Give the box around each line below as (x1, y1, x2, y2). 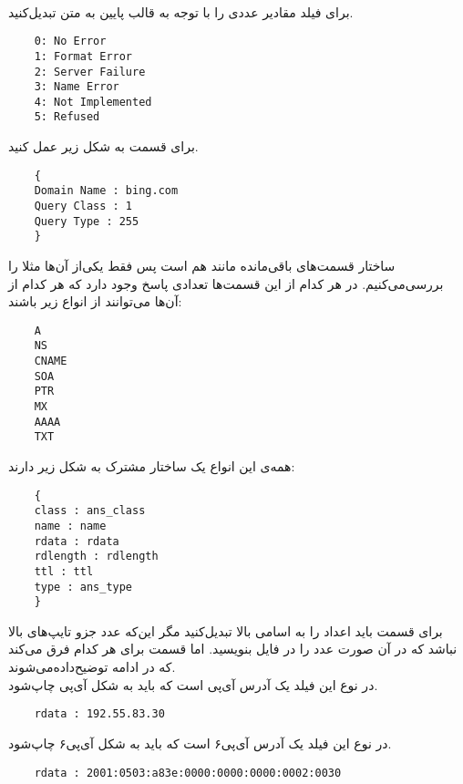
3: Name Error (34, 80, 119, 94)
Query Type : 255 (34, 214, 139, 228)
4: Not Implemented (34, 95, 152, 108)
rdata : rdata (34, 534, 119, 548)
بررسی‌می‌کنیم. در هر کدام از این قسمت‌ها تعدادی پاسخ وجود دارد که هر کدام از (8, 273, 444, 293)
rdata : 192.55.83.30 (34, 707, 165, 721)
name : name (34, 519, 107, 532)
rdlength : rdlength (34, 550, 159, 563)
